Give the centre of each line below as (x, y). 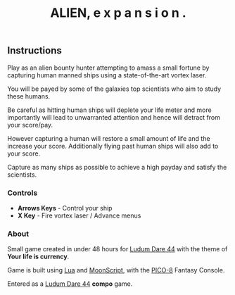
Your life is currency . (38, 257)
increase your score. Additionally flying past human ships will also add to (113, 146)
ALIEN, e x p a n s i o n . (118, 13)
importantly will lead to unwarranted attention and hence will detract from (114, 117)
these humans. (29, 96)
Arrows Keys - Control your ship (65, 208)
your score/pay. (30, 125)
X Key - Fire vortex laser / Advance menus (79, 215)
